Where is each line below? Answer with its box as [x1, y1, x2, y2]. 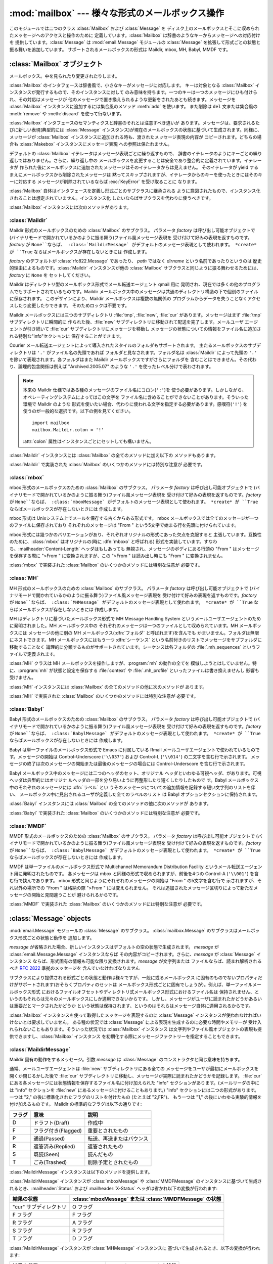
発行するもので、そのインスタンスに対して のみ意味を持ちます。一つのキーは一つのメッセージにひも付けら [35, 89, 258, 96]
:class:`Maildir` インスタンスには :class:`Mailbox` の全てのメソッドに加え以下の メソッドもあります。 [9, 452, 218, 458]
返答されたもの [87, 1143, 123, 1150]
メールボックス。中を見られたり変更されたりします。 [9, 73, 120, 79]
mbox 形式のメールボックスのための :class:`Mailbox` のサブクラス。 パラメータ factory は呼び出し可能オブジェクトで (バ [9, 484, 260, 490]
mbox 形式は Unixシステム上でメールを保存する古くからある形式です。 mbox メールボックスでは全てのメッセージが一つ [9, 515, 259, 521]
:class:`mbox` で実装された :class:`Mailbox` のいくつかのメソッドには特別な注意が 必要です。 [9, 562, 203, 568]
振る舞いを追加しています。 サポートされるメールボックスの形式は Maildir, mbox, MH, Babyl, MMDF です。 [9, 46, 231, 53]
